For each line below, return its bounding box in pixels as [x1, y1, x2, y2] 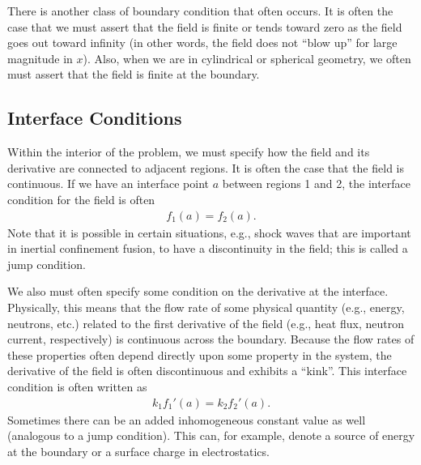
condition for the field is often [7, 190, 155, 207]
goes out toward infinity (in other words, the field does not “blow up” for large [7, 34, 398, 51]
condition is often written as [7, 378, 147, 395]
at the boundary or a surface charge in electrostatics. [7, 442, 270, 459]
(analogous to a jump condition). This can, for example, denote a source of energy [7, 427, 415, 444]
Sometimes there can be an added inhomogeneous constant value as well [7, 411, 366, 428]
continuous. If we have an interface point [7, 175, 210, 192]
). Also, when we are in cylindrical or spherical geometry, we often [83, 49, 411, 66]
